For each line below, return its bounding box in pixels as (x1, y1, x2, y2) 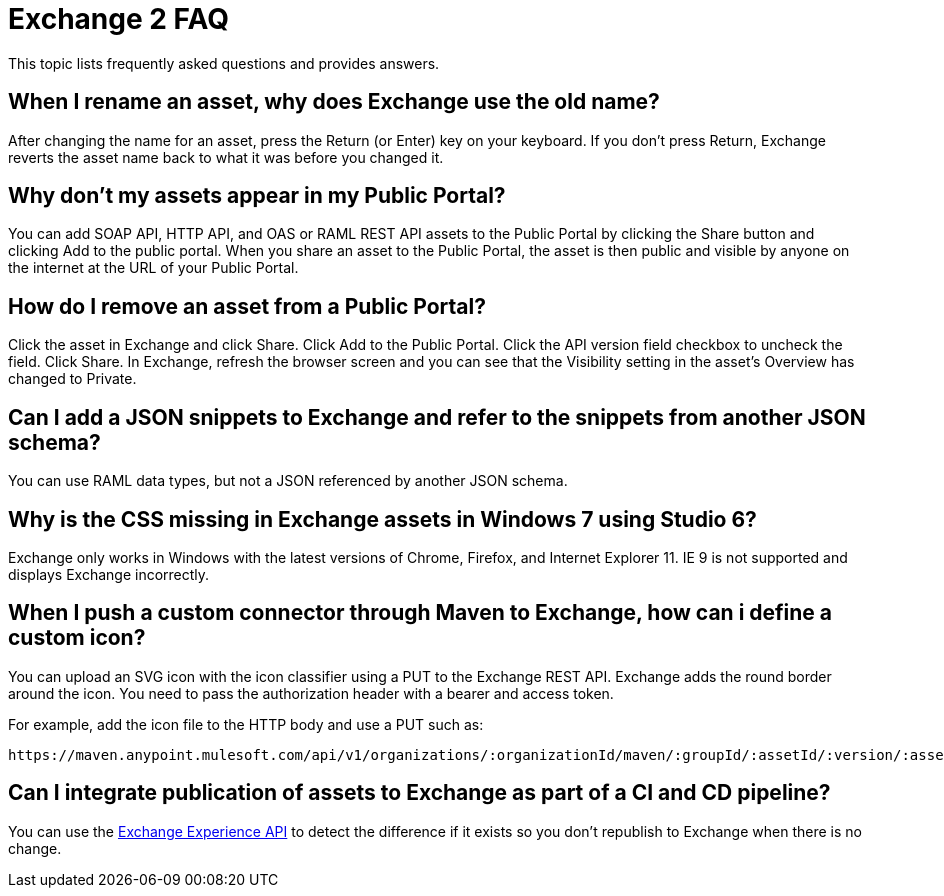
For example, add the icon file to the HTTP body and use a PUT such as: (8, 715, 484, 733)
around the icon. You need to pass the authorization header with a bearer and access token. (8, 684, 614, 702)
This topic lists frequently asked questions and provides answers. (8, 54, 440, 72)
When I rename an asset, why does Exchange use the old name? (8, 89, 660, 115)
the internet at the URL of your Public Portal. (8, 259, 299, 277)
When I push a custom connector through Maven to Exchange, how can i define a (8, 600, 833, 626)
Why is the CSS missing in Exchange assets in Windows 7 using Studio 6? (8, 506, 757, 532)
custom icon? (8, 625, 146, 651)
